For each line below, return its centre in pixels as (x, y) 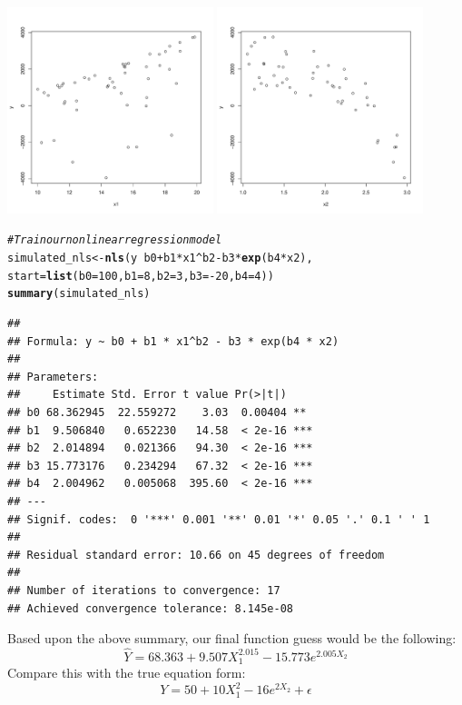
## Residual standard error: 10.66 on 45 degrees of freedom (196, 555)
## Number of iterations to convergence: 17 (144, 590)
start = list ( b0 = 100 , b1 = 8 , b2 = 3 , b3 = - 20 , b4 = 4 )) (141, 276)
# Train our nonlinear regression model (115, 240)
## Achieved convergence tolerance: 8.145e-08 (150, 608)
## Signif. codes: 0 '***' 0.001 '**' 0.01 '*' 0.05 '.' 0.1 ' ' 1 (219, 519)
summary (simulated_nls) (79, 294)
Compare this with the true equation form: (127, 673)
